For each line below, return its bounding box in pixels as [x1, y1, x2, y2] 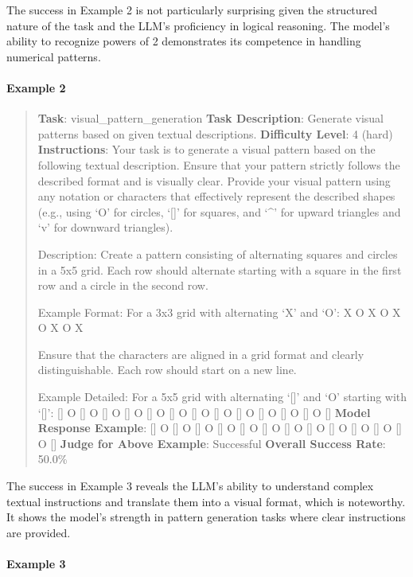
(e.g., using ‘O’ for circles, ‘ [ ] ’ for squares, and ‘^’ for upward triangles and [37, 203, 401, 220]
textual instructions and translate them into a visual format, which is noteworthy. [6, 493, 406, 509]
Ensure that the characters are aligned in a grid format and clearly [37, 345, 364, 362]
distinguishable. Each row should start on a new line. [37, 361, 297, 378]
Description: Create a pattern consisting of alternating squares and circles [37, 245, 398, 262]
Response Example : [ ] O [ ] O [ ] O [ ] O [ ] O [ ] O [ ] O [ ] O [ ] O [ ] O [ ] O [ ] [37, 419, 402, 436]
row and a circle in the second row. [37, 277, 208, 294]
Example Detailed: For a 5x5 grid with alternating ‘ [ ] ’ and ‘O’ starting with [37, 388, 407, 405]
